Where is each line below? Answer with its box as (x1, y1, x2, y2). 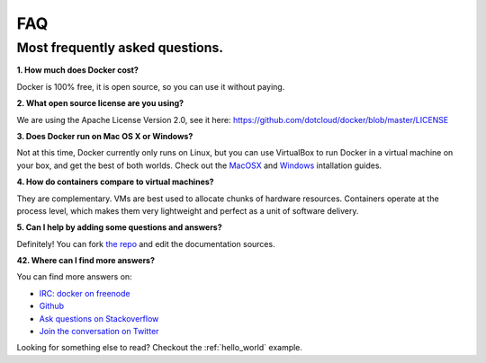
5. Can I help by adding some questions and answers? (16, 222, 222, 233)
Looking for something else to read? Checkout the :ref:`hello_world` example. (16, 342, 303, 353)
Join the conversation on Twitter (39, 326, 159, 337)
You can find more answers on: (16, 271, 132, 282)
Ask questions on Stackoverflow (39, 313, 159, 323)
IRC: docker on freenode (39, 288, 130, 298)
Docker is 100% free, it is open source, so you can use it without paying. (16, 81, 285, 92)
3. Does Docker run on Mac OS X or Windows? (16, 130, 193, 141)
